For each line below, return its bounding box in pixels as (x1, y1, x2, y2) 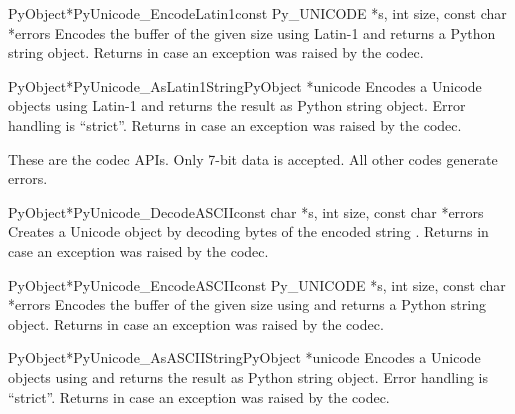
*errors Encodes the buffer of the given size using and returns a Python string (8, 294, 486, 315)
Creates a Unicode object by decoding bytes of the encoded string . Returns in (8, 221, 489, 242)
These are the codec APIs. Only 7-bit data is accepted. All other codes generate (8, 148, 498, 169)
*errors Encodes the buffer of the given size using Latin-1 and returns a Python (8, 22, 496, 43)
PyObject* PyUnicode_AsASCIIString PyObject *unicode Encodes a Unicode (8, 347, 481, 368)
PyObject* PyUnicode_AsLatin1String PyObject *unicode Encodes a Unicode (8, 75, 482, 96)
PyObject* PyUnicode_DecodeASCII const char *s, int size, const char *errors (8, 201, 484, 222)
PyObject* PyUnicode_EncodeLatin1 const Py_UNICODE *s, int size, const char (8, 3, 507, 23)
